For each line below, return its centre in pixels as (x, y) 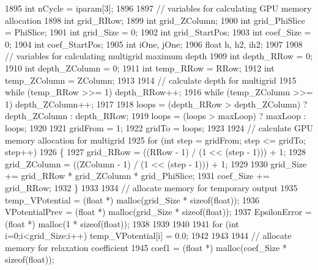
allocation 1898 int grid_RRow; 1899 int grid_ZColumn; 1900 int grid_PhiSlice (155, 20)
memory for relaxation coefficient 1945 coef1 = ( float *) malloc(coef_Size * (146, 247)
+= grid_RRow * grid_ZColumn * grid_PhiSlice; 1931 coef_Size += (137, 176)
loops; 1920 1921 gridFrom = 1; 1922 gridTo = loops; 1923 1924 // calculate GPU (159, 127)
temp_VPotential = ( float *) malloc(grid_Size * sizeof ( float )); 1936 (132, 199)
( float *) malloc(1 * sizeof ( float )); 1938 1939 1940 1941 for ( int (122, 223)
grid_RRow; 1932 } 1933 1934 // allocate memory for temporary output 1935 (151, 187)
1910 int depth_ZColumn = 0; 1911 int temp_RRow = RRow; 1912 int (140, 67)
